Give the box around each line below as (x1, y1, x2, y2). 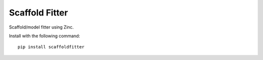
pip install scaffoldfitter (18, 44, 85, 50)
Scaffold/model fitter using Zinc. (9, 24, 74, 30)
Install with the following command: (9, 33, 80, 39)
